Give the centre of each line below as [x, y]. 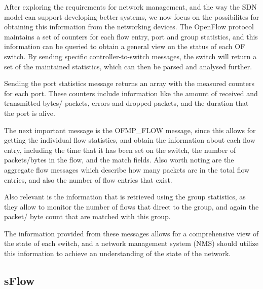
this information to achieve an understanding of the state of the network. [118, 253]
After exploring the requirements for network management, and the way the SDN [130, 7]
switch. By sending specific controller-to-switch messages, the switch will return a [130, 56]
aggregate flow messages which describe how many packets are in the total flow [127, 169]
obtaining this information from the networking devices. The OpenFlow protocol [129, 27]
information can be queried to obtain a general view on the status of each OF [125, 46]
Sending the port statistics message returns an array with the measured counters [129, 83]
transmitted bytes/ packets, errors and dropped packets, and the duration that [126, 103]
